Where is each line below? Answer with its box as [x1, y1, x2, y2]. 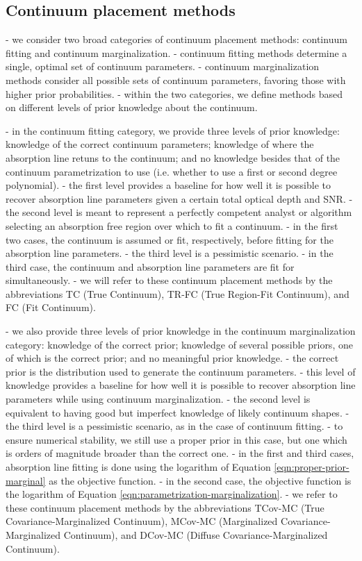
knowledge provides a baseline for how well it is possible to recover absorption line [6, 378, 356, 392]
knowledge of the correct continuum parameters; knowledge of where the [6, 137, 314, 151]
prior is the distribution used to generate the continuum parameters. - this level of [6, 364, 356, 378]
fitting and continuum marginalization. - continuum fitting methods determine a [6, 45, 347, 60]
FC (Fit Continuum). [6, 300, 96, 315]
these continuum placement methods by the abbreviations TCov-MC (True [6, 500, 324, 514]
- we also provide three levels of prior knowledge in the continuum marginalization [6, 324, 356, 338]
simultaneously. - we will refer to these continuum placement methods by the [6, 273, 333, 287]
